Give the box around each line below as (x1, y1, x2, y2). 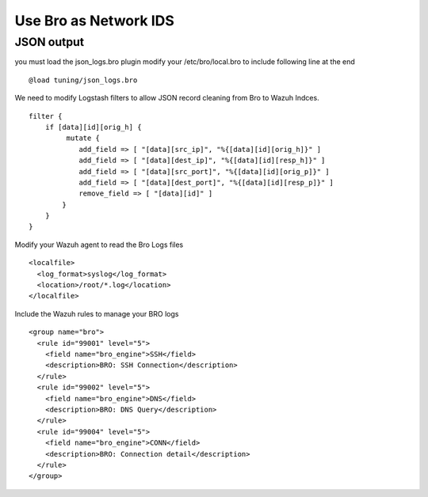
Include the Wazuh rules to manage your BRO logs (14, 309, 179, 318)
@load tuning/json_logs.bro (29, 75, 138, 85)
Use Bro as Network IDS (14, 12, 174, 29)
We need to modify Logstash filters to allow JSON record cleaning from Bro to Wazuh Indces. (14, 93, 320, 103)
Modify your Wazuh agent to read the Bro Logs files (14, 240, 184, 249)
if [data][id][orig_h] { (44, 123, 142, 131)
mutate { (66, 134, 101, 142)
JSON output (14, 35, 85, 49)
